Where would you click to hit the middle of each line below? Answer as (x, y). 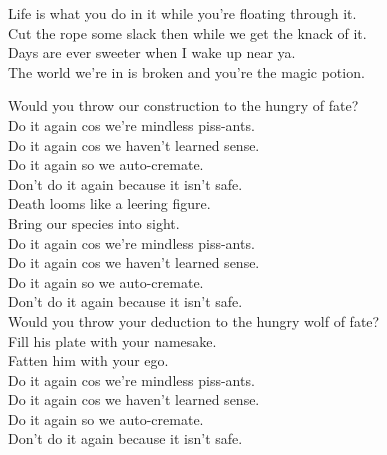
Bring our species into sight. (94, 222)
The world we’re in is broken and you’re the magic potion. (186, 71)
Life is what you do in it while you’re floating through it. (182, 13)
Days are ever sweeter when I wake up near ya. (152, 52)
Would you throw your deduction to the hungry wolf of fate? (194, 320)
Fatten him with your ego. (88, 360)
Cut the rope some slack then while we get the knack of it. (187, 32)
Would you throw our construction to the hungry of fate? (183, 105)
